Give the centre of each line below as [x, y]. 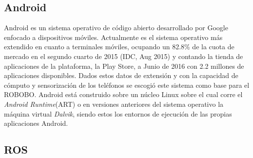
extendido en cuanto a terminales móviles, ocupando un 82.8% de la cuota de [119, 47]
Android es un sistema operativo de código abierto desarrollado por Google [116, 28]
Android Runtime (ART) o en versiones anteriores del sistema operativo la [114, 104]
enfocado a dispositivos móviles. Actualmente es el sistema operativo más [113, 37]
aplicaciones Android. [36, 123]
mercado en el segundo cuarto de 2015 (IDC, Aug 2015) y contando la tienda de [124, 56]
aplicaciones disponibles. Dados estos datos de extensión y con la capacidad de [121, 75]
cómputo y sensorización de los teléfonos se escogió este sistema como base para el [127, 85]
